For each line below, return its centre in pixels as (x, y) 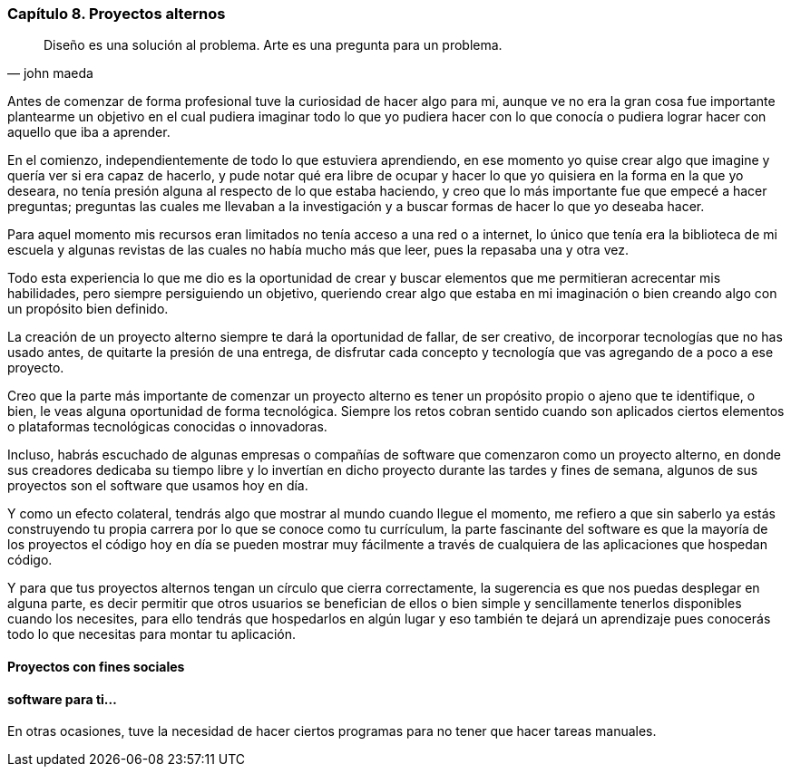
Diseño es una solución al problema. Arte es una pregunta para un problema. (273, 45)
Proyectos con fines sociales (96, 666)
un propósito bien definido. (88, 309)
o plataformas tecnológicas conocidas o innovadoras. (167, 427)
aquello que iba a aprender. (89, 132)
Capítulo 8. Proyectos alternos (117, 14)
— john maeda (50, 73)
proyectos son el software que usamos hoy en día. (158, 486)
